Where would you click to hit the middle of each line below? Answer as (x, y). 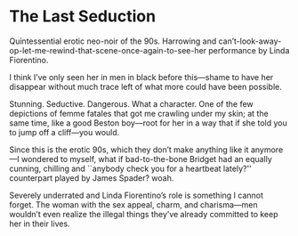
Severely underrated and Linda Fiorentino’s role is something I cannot (137, 195)
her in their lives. (40, 224)
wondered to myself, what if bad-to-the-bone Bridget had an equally (147, 159)
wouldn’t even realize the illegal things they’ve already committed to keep (144, 214)
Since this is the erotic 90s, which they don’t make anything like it (129, 150)
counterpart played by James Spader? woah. (92, 178)
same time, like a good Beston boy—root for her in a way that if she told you (148, 123)
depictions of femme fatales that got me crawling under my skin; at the (139, 113)
